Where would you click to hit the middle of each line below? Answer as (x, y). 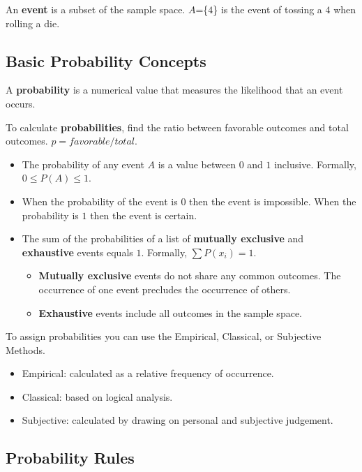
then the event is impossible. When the (273, 201)
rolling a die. (33, 23)
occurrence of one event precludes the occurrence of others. (165, 289)
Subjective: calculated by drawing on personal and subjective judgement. (178, 420)
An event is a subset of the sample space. (96, 9)
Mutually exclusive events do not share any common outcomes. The (190, 275)
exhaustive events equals (77, 252)
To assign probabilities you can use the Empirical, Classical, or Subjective (164, 336)
